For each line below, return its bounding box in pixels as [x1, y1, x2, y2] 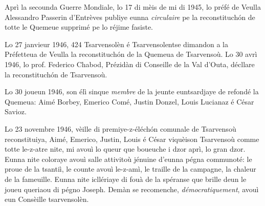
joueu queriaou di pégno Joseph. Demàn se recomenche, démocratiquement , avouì [5, 183, 259, 194]
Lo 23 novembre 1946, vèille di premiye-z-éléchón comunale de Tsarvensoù [5, 123, 236, 134]
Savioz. [5, 106, 27, 117]
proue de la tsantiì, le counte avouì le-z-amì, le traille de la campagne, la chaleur [5, 163, 256, 174]
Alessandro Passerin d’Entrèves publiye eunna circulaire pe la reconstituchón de [5, 11, 255, 22]
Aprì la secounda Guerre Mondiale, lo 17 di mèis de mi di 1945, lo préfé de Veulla [5, 2, 261, 12]
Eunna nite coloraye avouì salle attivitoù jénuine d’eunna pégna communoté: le [5, 153, 252, 164]
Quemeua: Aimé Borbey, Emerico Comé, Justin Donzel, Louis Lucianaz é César [5, 96, 254, 107]
